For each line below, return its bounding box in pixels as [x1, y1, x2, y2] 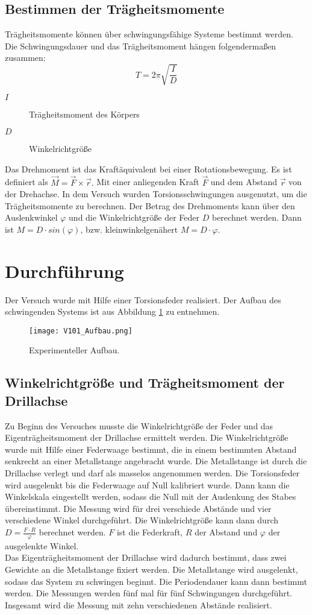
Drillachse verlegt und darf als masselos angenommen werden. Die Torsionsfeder [5, 467, 300, 479]
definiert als [5, 175, 48, 188]
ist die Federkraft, [116, 526, 183, 538]
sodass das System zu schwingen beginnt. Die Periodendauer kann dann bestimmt [5, 575, 307, 587]
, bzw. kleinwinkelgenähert [80, 222, 178, 235]
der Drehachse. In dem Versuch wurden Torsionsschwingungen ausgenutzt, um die [5, 188, 307, 200]
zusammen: [5, 51, 46, 64]
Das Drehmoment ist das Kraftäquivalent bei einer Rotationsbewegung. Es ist [5, 162, 292, 175]
